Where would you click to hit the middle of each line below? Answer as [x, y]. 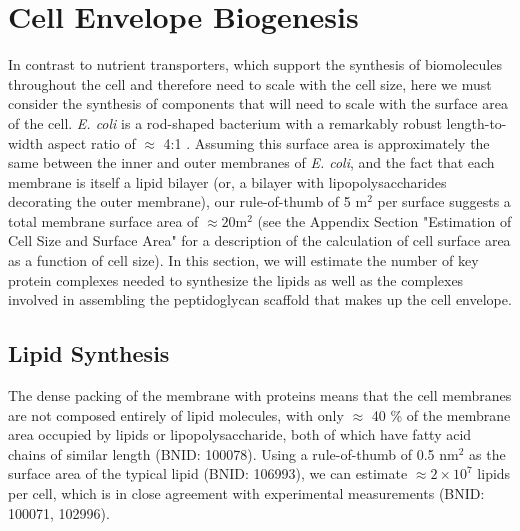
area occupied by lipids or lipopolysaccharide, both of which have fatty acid [240, 434]
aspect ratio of [91, 142]
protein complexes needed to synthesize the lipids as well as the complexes [236, 279]
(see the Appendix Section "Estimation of [384, 220]
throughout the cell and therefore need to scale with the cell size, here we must [250, 83]
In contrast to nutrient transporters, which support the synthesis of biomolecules [255, 64]
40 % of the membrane [441, 414]
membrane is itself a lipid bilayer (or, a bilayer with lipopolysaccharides [227, 181]
